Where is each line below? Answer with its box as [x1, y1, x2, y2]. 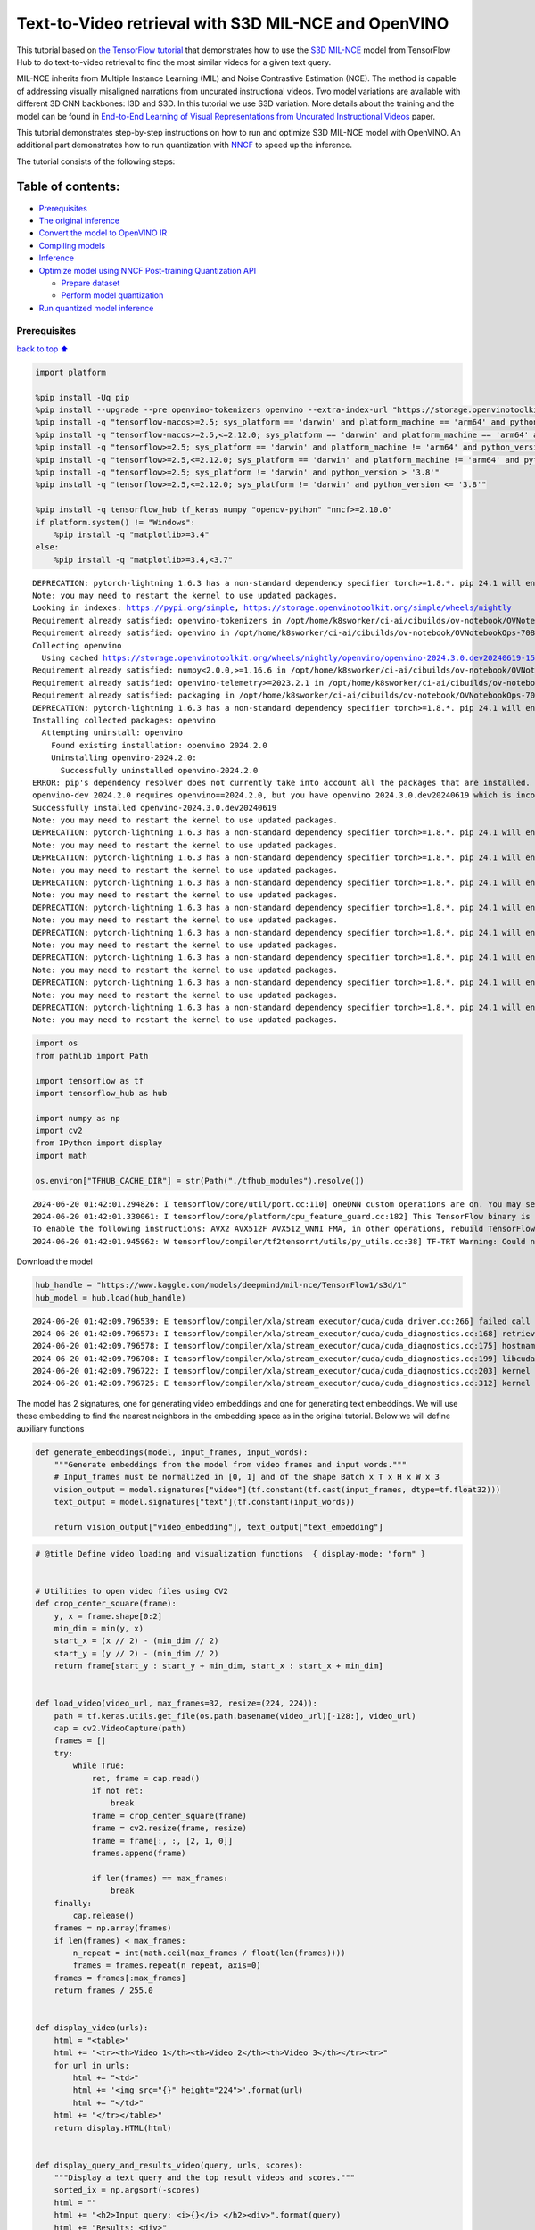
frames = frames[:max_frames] [53, 1972, 186, 1983]
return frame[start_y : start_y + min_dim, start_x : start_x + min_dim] [53, 1661, 383, 1672]
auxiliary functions [16, 1423, 85, 1433]
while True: [72, 1761, 125, 1771]
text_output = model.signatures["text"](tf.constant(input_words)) [53, 1497, 356, 1507]
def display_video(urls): [35, 2023, 149, 2033]
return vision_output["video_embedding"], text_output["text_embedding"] [53, 1522, 383, 1532]
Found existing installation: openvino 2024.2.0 [50, 740, 267, 750]
